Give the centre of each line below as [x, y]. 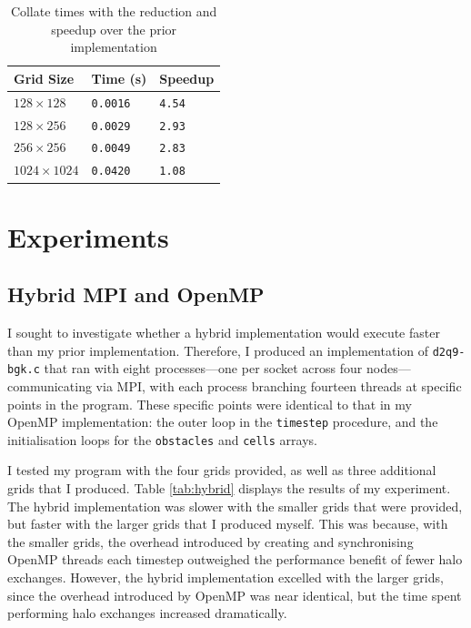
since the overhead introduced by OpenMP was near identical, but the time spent [235, 595]
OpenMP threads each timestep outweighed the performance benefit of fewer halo [235, 559]
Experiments [88, 236]
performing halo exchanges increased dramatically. [147, 613]
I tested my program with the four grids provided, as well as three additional [222, 470]
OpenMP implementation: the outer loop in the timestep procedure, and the [223, 422]
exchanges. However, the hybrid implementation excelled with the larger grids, [225, 577]
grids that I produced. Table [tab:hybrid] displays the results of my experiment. [229, 488]
